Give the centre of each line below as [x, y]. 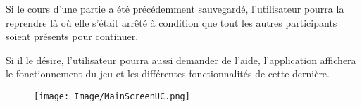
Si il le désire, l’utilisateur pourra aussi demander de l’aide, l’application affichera [181, 59]
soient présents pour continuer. [72, 36]
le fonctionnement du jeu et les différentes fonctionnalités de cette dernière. [168, 74]
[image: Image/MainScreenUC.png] [112, 96]
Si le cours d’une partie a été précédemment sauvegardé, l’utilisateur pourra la [175, 8]
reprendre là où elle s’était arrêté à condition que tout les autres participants [171, 22]
